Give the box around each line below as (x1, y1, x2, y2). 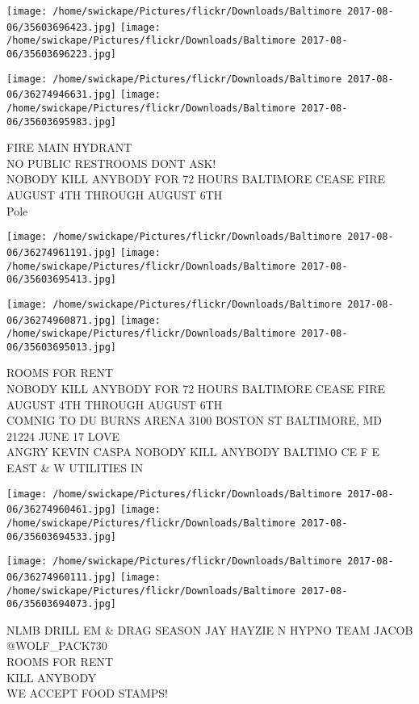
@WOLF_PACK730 (6, 637, 107, 654)
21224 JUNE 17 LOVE (6, 427, 119, 444)
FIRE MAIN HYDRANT (6, 139, 132, 156)
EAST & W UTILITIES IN (6, 459, 144, 476)
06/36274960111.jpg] (6, 571, 117, 583)
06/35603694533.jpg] (6, 530, 117, 543)
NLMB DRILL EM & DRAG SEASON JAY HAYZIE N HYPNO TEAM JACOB (6, 621, 413, 638)
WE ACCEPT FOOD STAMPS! (6, 685, 168, 702)
